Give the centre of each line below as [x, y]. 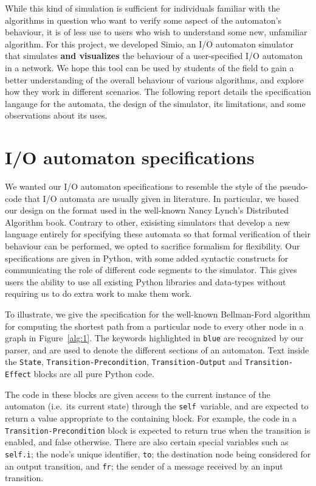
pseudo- [294, 186]
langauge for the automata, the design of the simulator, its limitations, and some [155, 103]
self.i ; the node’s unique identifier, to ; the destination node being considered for [158, 453]
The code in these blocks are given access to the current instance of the [138, 394]
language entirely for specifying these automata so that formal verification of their [158, 234]
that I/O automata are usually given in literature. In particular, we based [162, 198]
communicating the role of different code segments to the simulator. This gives [151, 270]
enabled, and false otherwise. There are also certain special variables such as [147, 442]
